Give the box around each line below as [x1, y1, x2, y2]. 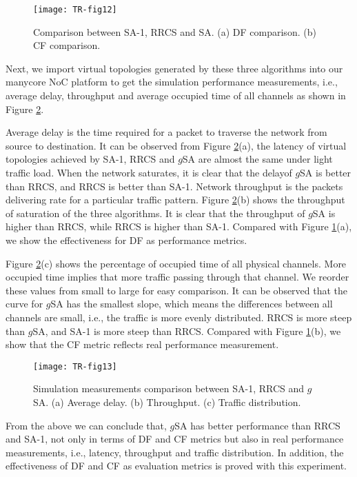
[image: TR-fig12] [33, 5, 117, 14]
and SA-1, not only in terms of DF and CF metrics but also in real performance [6, 432, 344, 446]
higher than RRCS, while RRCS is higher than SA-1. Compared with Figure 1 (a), [6, 219, 352, 234]
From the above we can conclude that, [6, 418, 167, 432]
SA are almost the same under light [182, 152, 333, 166]
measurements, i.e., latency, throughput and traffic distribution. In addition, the [6, 445, 344, 459]
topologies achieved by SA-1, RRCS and [6, 152, 175, 166]
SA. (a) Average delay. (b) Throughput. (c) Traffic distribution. [33, 394, 301, 409]
